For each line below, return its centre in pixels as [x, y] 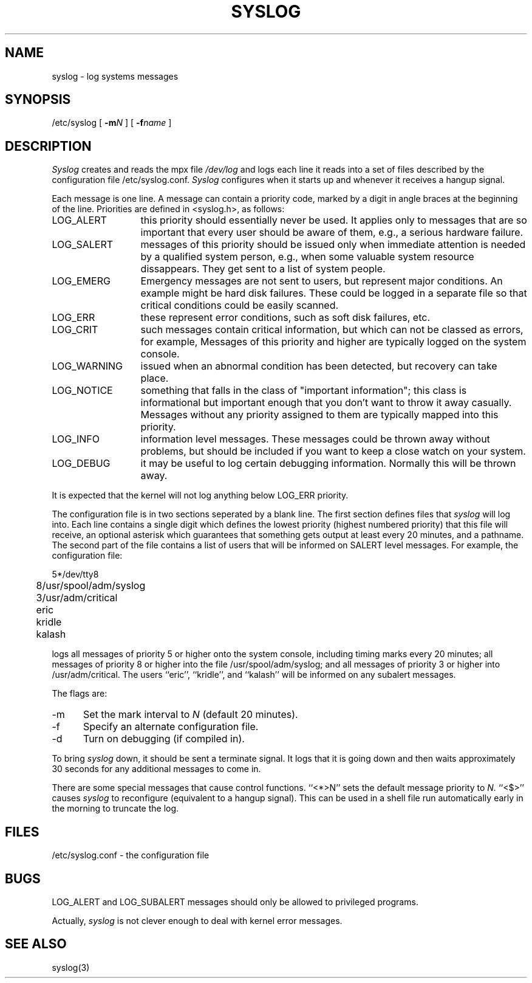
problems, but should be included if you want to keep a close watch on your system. [333, 451]
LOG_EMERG [81, 281]
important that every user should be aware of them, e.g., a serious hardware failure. [332, 233]
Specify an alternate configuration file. [171, 727]
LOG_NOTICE [82, 391]
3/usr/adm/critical [77, 598]
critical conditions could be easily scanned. [240, 305]
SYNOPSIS [38, 100]
